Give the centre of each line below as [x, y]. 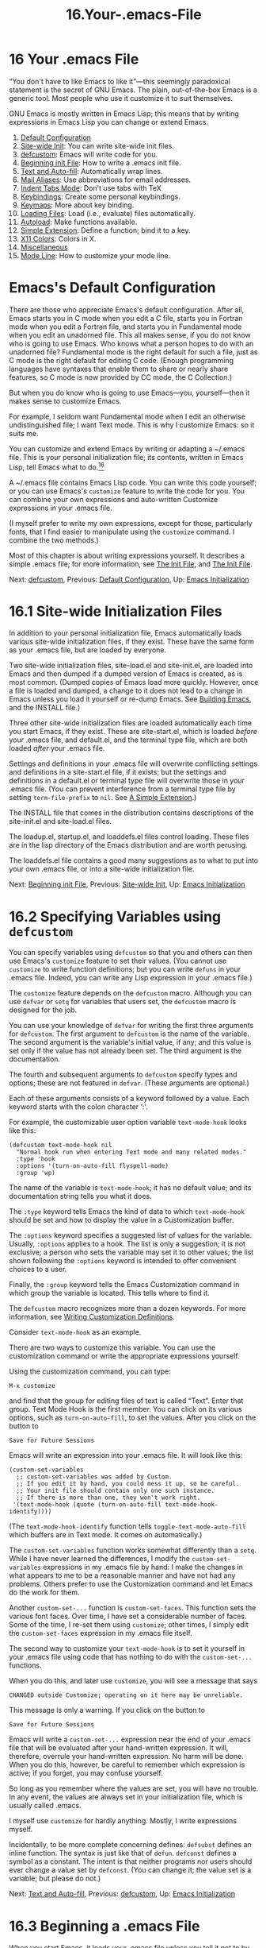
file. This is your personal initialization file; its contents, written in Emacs [126, 457]
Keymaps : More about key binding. [77, 205]
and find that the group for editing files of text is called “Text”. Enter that [126, 1401]
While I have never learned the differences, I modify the [100, 1559]
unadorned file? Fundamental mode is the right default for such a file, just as [133, 352]
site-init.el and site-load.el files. [60, 821]
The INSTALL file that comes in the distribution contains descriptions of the [131, 813]
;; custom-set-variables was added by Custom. [94, 1477]
